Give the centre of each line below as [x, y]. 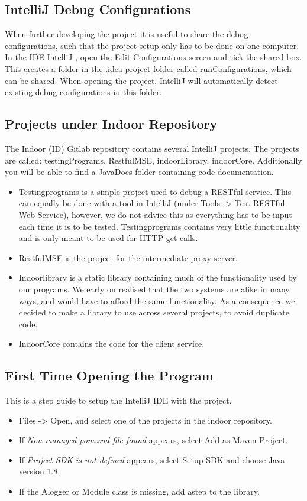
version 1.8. [39, 471]
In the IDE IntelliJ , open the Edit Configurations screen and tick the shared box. [153, 57]
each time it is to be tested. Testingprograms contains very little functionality [159, 226]
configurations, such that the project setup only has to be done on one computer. [152, 45]
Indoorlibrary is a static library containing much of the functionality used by [158, 277]
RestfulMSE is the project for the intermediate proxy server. [128, 257]
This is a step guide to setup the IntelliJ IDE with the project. [118, 400]
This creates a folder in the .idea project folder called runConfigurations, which [148, 68]
